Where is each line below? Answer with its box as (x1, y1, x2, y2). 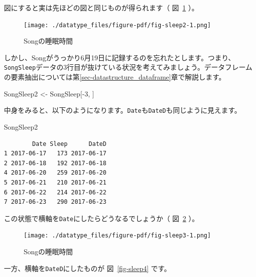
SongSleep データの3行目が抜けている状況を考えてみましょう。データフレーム (4, 62, 253, 72)
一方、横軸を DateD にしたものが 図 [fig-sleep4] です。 (4, 263, 171, 273)
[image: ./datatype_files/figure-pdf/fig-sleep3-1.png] (24, 232, 211, 239)
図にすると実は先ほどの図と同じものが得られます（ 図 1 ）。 (4, 2, 199, 12)
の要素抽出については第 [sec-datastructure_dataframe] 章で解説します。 (4, 72, 226, 82)
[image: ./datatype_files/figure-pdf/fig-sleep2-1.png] (24, 21, 211, 29)
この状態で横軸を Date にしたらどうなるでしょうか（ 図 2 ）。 (4, 213, 199, 223)
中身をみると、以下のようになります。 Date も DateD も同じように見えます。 (4, 105, 242, 115)
